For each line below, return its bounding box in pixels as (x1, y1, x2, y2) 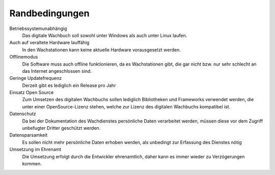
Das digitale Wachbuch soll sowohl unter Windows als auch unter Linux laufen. (22, 32, 187, 38)
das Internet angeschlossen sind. (22, 68, 92, 74)
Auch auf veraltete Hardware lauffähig (9, 40, 90, 46)
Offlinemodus (9, 54, 38, 60)
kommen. (22, 160, 42, 166)
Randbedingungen (9, 8, 90, 19)
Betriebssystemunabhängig (9, 25, 67, 32)
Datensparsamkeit (9, 132, 48, 138)
